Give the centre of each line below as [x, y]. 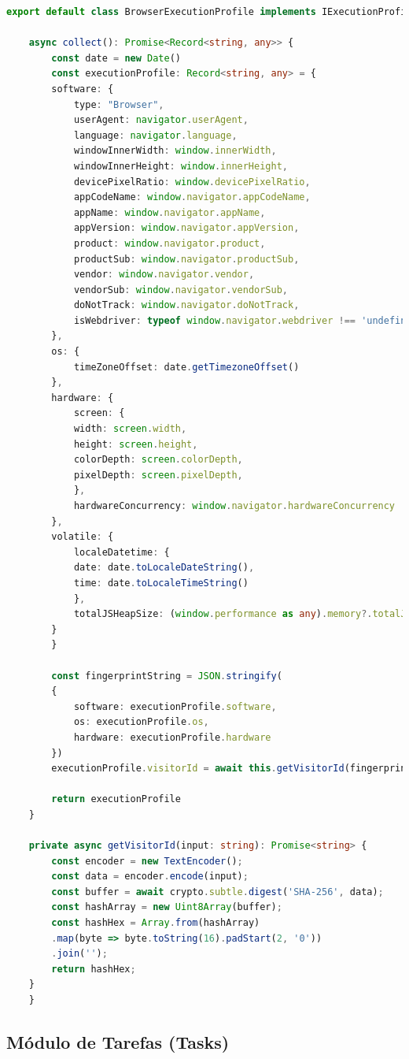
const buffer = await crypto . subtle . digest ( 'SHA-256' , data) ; [217, 892]
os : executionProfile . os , [141, 722]
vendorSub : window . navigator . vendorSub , [181, 290]
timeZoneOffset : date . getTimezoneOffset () [186, 367]
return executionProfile [116, 799]
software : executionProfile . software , [175, 706]
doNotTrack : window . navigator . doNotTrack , [186, 305]
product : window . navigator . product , [169, 243]
